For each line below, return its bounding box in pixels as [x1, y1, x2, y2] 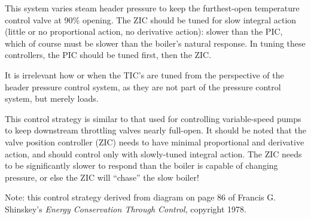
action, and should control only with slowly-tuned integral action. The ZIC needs [5, 147, 302, 160]
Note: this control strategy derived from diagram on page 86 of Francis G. [5, 191, 276, 203]
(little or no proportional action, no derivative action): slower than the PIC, [5, 25, 283, 38]
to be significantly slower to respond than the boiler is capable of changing [5, 159, 278, 172]
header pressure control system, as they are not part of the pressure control [5, 80, 281, 93]
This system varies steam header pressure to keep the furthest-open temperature [5, 2, 300, 14]
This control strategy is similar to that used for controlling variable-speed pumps [5, 112, 301, 124]
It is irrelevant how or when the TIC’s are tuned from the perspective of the [5, 68, 284, 81]
